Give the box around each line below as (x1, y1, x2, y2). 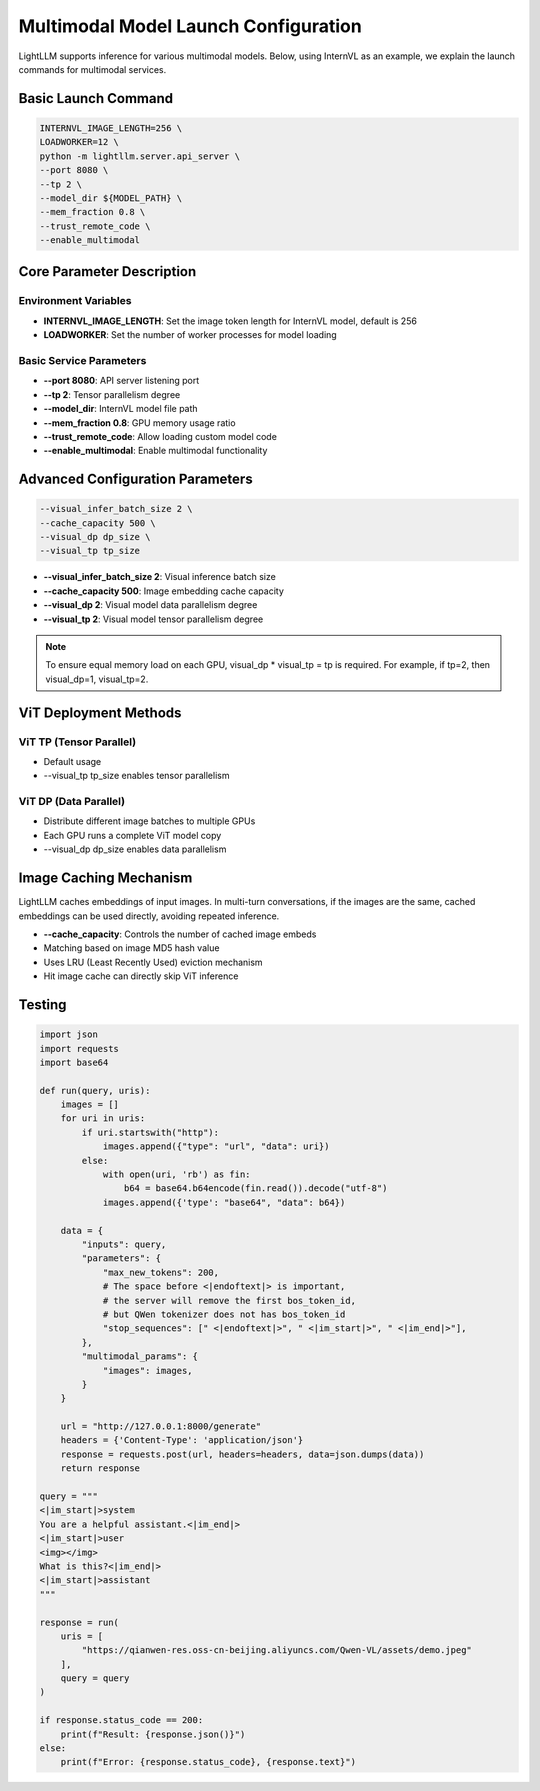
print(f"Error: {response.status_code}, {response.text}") (60, 1756, 357, 1768)
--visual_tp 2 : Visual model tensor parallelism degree (43, 613, 264, 625)
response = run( (39, 1616, 120, 1628)
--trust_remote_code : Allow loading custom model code (43, 430, 277, 442)
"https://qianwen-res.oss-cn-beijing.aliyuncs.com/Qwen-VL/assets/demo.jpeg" (81, 1645, 472, 1656)
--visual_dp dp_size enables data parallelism (43, 843, 227, 855)
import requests (39, 1043, 120, 1054)
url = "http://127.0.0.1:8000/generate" (60, 1421, 262, 1432)
